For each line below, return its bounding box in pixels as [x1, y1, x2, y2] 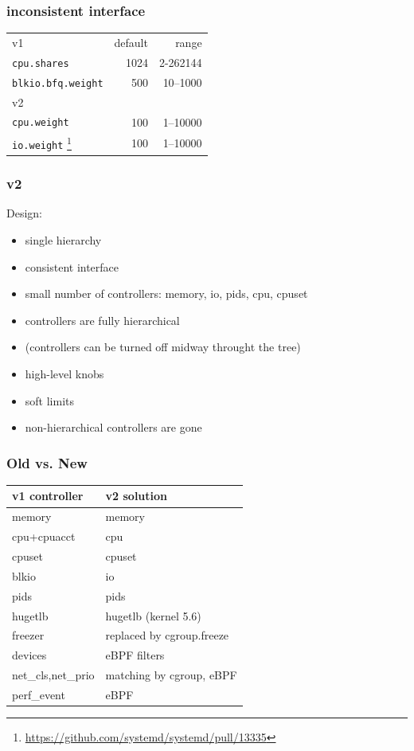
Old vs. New [6, 452, 88, 472]
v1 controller [12, 487, 84, 504]
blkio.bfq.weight [12, 77, 103, 89]
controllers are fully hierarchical [25, 311, 180, 328]
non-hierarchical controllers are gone [25, 419, 202, 436]
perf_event [12, 686, 65, 702]
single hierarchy [25, 232, 102, 248]
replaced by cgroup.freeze [105, 627, 229, 643]
